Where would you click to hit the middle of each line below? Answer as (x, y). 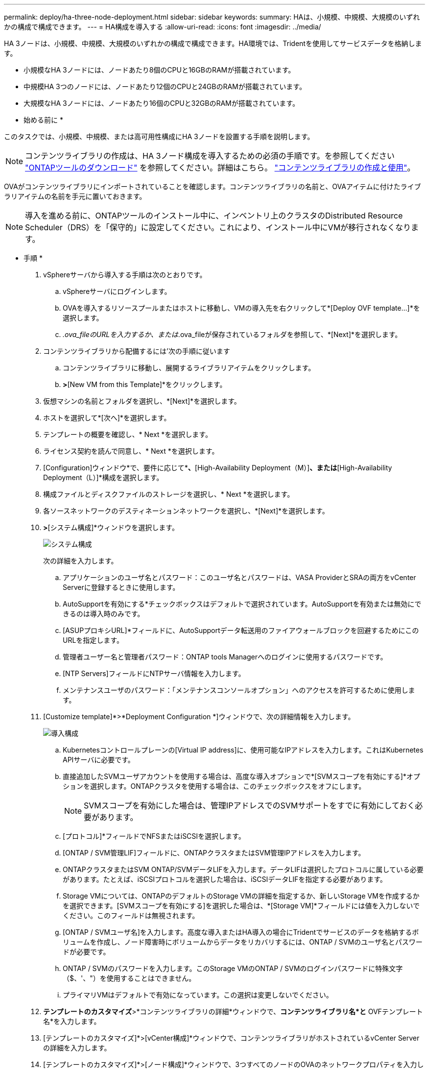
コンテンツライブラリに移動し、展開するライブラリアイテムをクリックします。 (189, 368)
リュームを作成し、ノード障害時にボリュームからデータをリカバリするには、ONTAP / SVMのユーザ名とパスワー (243, 942)
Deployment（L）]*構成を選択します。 (103, 477)
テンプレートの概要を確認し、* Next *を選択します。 (128, 434)
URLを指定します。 (93, 640)
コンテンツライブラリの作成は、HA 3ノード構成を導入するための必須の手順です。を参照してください (210, 156)
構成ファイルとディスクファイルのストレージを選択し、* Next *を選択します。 (169, 494)
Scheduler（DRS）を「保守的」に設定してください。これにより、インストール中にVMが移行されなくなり (218, 227)
